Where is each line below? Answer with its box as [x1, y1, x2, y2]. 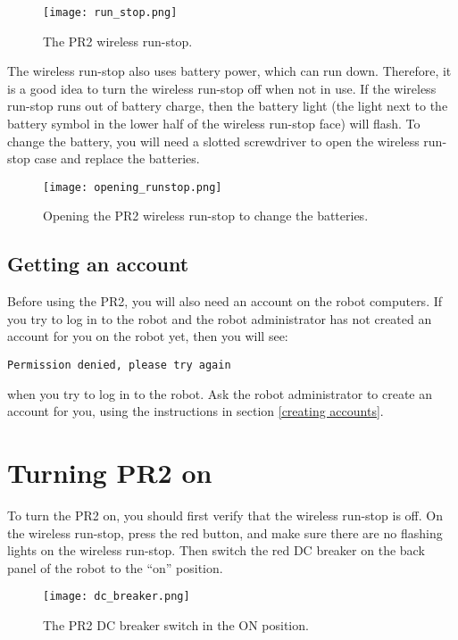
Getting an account [7, 250, 189, 278]
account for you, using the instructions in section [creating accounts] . [7, 402, 384, 420]
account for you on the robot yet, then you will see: [7, 327, 288, 345]
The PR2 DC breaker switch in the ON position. [43, 616, 309, 635]
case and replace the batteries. [34, 149, 200, 168]
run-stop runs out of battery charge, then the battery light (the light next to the [7, 96, 448, 115]
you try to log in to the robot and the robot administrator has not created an [7, 309, 432, 328]
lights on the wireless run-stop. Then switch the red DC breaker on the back [7, 541, 425, 560]
